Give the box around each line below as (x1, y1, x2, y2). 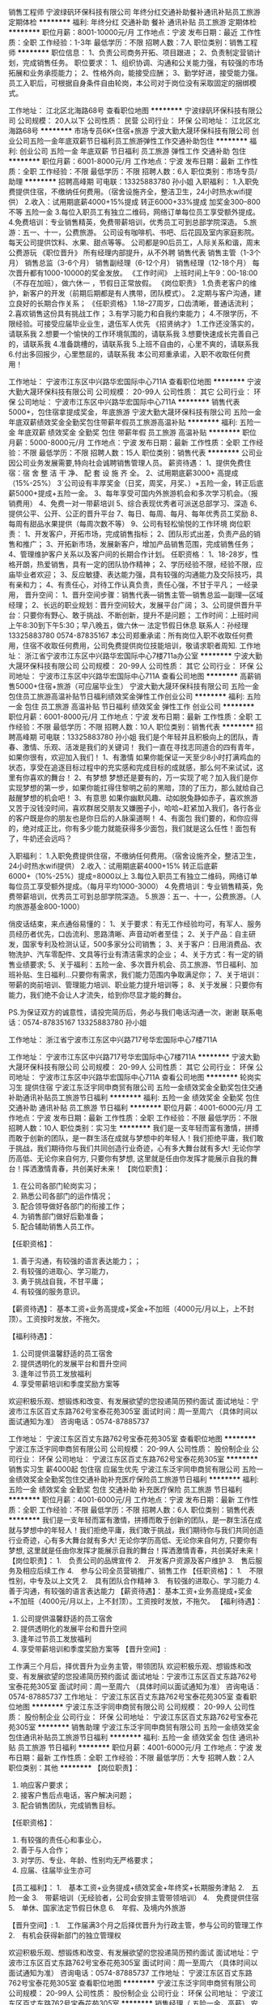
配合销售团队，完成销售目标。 (19, 1800, 120, 1810)
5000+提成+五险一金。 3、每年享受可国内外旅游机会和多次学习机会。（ (15, 488, 251, 498)
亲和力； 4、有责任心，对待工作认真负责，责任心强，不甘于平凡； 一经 (15, 580, 251, 589)
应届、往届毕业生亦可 (19, 1865, 91, 1875)
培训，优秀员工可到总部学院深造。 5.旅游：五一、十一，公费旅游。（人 (29, 892, 261, 901)
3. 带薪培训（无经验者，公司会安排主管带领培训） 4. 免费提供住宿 (31, 1893, 259, 1903)
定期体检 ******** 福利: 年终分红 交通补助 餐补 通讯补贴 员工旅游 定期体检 (8, 17, 257, 27)
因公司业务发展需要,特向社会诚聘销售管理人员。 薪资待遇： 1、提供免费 (8, 458, 244, 467)
